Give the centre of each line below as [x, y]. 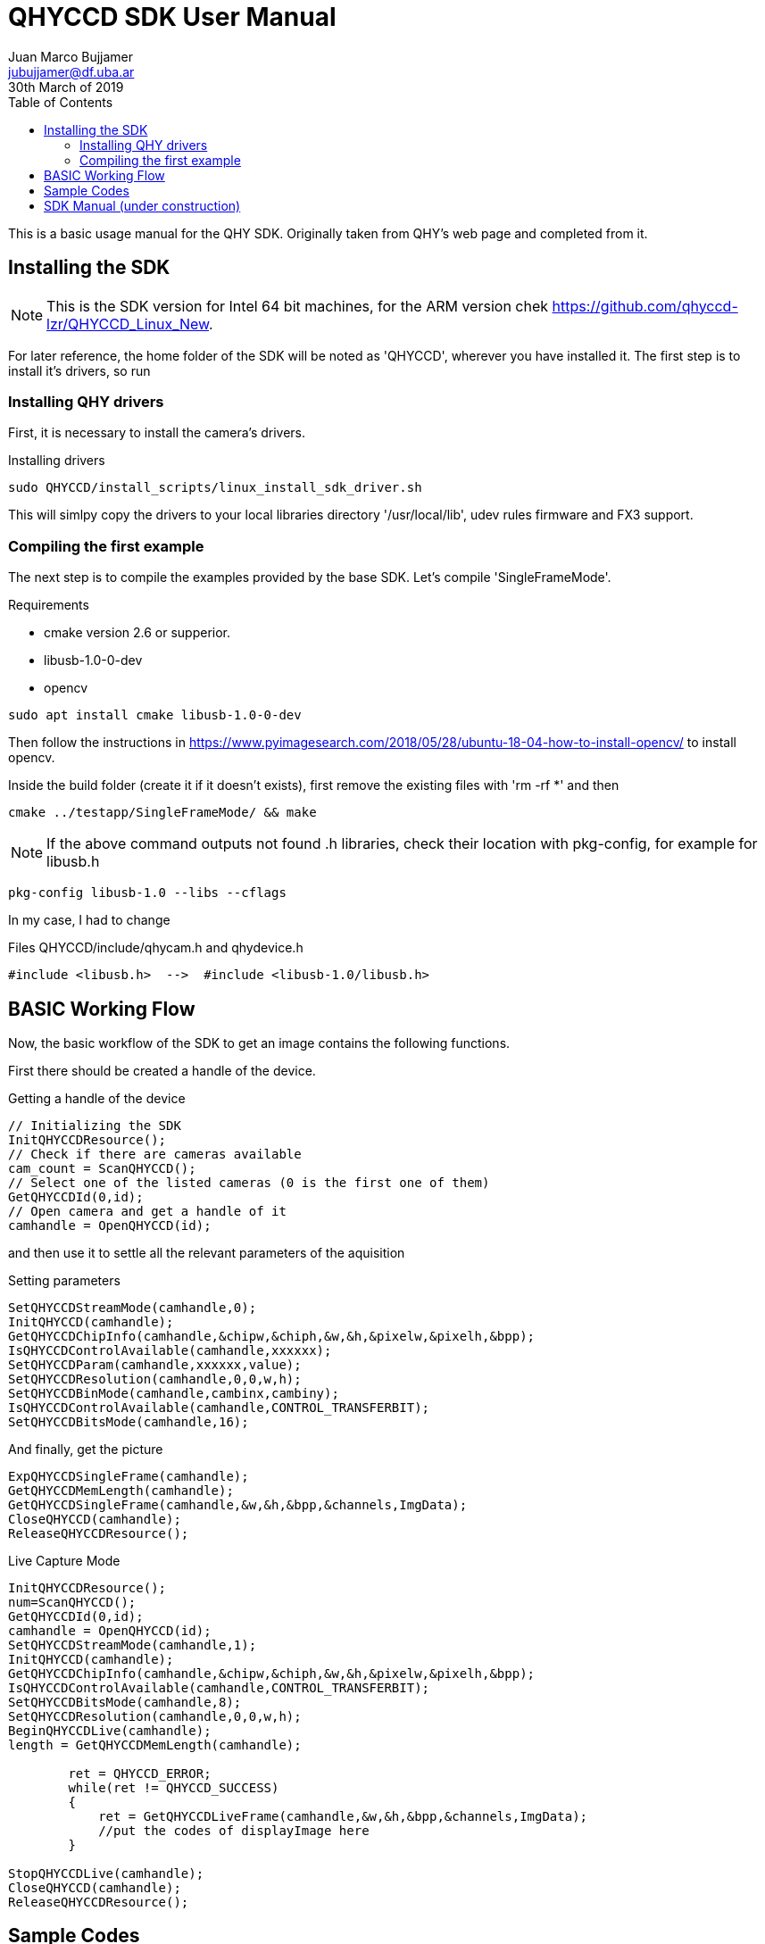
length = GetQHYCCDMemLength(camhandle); [155, 1745]
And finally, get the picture [86, 1449]
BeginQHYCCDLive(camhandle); [110, 1730]
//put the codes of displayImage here [234, 1830]
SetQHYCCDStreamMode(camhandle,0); [133, 1307]
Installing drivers [57, 461]
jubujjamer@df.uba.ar [71, 71]
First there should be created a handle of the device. [162, 1070]
